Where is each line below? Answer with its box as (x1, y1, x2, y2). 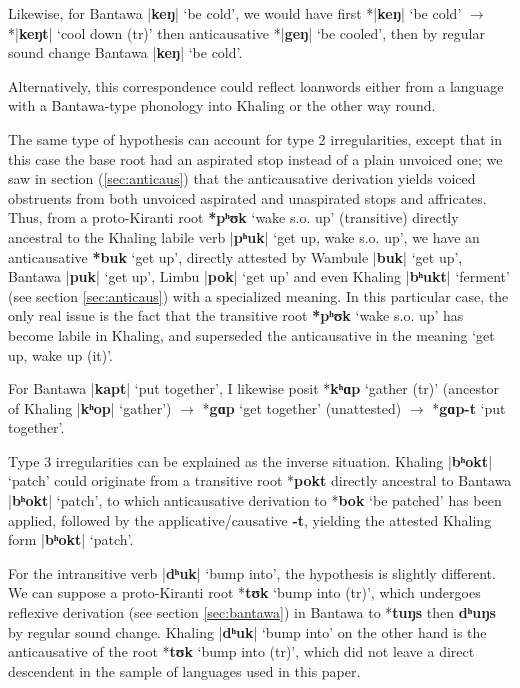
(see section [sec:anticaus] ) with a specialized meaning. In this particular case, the (8, 285, 509, 306)
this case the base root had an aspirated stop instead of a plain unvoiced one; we (8, 148, 503, 169)
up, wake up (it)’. (8, 344, 114, 365)
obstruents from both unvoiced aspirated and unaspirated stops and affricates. (8, 187, 487, 208)
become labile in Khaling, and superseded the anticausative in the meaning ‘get (8, 324, 495, 345)
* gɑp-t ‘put (432, 397, 506, 418)
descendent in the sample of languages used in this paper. (8, 660, 361, 681)
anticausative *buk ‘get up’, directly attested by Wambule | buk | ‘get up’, (8, 246, 463, 267)
